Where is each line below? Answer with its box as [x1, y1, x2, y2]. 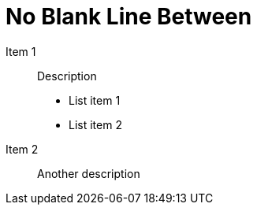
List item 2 [69, 117, 122, 131]
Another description [37, 166, 140, 180]
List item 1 [69, 93, 121, 107]
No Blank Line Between [6, 3, 252, 30]
